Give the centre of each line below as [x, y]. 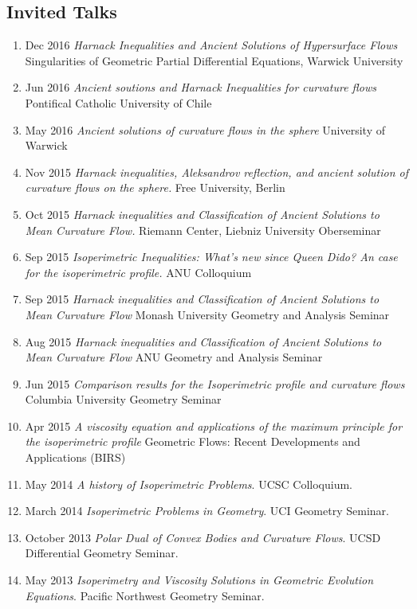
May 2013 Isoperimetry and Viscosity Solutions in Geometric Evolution [199, 580]
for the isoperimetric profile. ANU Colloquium [138, 272]
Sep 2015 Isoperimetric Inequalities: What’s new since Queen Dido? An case [211, 257]
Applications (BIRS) [75, 457]
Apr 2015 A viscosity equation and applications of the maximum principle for [214, 426]
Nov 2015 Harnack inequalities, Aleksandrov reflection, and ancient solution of [216, 172]
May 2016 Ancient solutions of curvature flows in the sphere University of [205, 129]
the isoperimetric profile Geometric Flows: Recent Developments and [193, 441]
